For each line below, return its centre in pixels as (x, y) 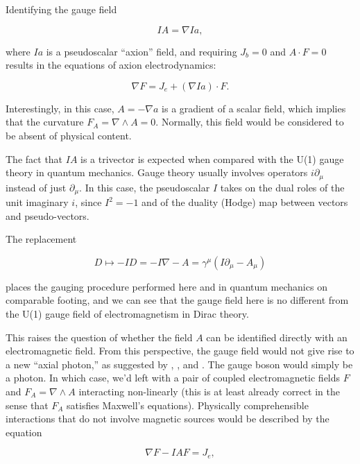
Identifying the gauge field (61, 9)
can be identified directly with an (277, 337)
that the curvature (45, 122)
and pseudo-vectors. (48, 215)
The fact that (34, 158)
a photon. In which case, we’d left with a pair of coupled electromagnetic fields (173, 378)
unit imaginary (37, 202)
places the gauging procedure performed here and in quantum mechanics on (166, 286)
